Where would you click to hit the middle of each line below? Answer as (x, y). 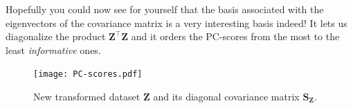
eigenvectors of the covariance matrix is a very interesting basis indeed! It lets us (176, 22)
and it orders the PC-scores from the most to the (235, 36)
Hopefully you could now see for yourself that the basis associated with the (165, 9)
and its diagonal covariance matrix (226, 97)
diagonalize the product (56, 36)
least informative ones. (53, 49)
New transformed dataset (87, 97)
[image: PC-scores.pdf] (88, 74)
